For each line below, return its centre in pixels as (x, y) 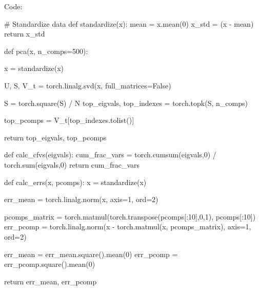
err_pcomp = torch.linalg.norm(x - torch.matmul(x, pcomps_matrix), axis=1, (128, 226)
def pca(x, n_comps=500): (46, 51)
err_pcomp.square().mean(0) (50, 264)
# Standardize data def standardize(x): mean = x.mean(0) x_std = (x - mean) (129, 23)
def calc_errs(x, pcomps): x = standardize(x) (75, 182)
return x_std (25, 34)
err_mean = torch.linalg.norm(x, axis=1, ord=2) (81, 199)
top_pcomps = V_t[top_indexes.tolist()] (69, 120)
